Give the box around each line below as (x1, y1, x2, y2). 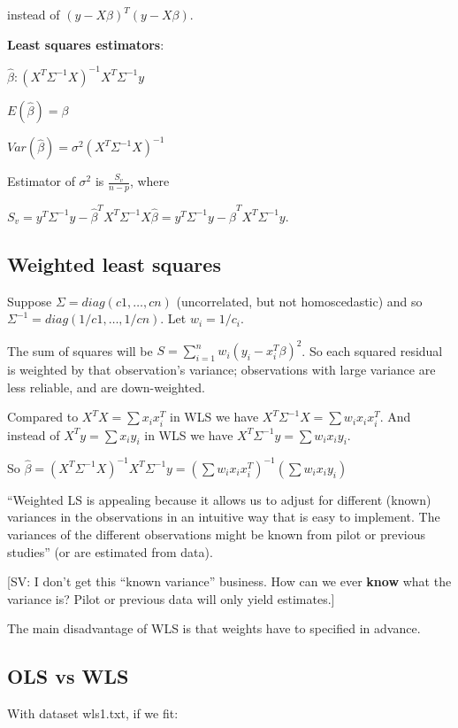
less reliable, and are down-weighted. (7, 377, 205, 396)
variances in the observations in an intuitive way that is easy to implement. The (7, 507, 440, 526)
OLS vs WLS (7, 662, 129, 690)
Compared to (7, 407, 79, 426)
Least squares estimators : (7, 35, 164, 53)
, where (129, 172, 170, 190)
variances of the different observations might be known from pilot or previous (7, 525, 426, 544)
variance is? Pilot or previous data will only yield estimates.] (7, 589, 335, 608)
